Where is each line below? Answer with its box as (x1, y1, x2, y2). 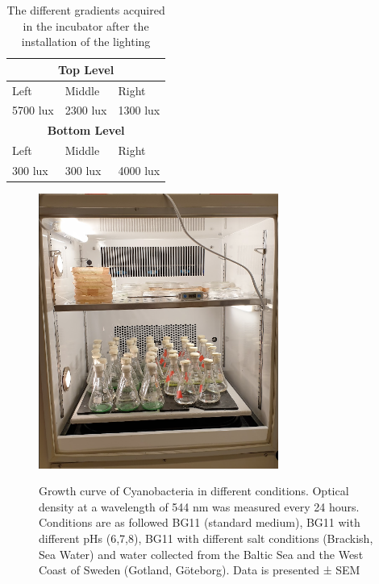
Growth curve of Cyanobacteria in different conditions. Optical (39, 482, 349, 499)
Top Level (58, 60, 115, 77)
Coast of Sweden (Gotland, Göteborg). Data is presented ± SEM (39, 561, 360, 578)
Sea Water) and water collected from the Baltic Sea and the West (39, 545, 364, 562)
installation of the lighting (21, 33, 151, 50)
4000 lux (118, 162, 160, 178)
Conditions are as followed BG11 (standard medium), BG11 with (39, 514, 360, 531)
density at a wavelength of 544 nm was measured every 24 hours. (39, 498, 360, 515)
